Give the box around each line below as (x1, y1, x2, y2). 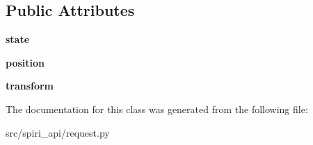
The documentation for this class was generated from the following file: (6, 101, 308, 116)
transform (6, 78, 54, 93)
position (6, 55, 45, 69)
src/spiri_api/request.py (6, 125, 110, 139)
